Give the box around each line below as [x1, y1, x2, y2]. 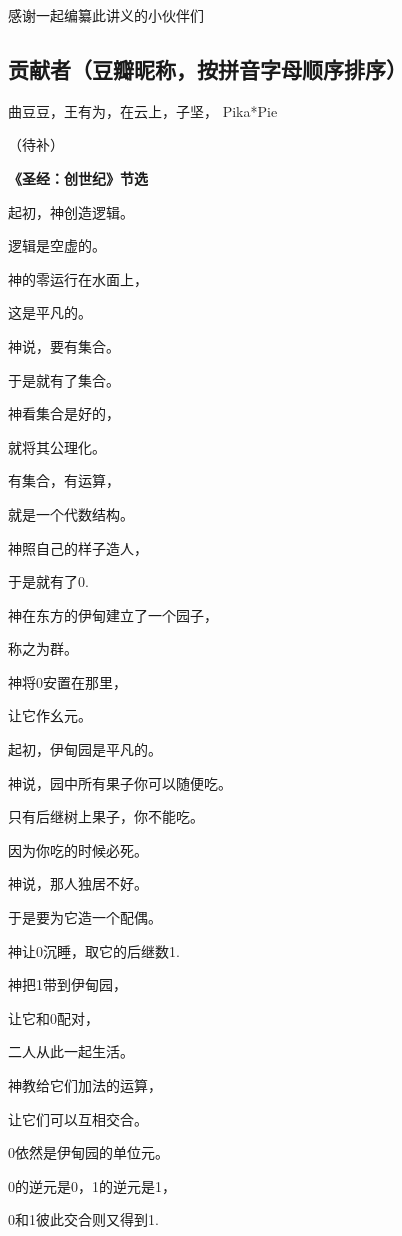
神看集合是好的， [8, 403, 120, 424]
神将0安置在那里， [8, 671, 127, 692]
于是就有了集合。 [8, 369, 120, 390]
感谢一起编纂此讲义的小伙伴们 [8, 5, 204, 25]
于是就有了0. [8, 571, 89, 592]
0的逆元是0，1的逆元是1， [8, 1175, 176, 1196]
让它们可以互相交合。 [8, 1108, 148, 1129]
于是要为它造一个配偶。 [8, 907, 162, 928]
